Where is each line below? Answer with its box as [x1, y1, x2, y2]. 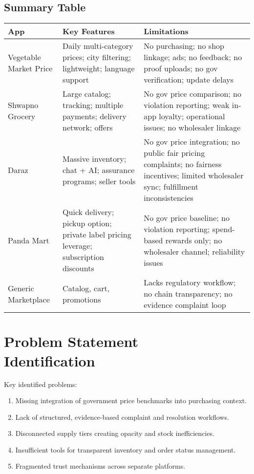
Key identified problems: [4, 379, 77, 389]
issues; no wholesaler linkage [144, 122, 241, 133]
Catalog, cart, [63, 282, 110, 294]
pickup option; [63, 217, 112, 229]
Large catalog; [63, 88, 111, 100]
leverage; [63, 240, 92, 252]
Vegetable [8, 51, 41, 63]
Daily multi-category [63, 40, 133, 52]
